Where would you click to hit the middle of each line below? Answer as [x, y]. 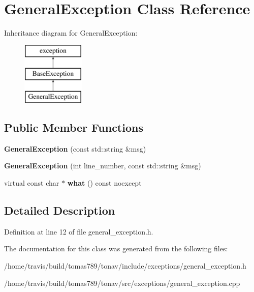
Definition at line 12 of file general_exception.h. [79, 231]
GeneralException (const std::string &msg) [75, 148]
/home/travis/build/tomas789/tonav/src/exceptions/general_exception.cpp [122, 283]
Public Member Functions [74, 127]
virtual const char [32, 183]
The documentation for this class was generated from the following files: [116, 249]
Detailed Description [60, 210]
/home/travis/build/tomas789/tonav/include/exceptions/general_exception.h [125, 266]
